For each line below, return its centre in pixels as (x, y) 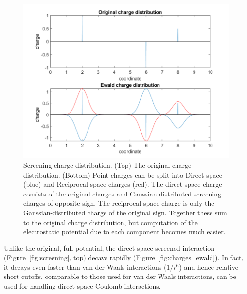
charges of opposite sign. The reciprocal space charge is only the (119, 203)
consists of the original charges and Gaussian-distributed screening (122, 193)
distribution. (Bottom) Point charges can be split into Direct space (123, 174)
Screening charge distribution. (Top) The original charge (107, 165)
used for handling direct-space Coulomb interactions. (82, 286)
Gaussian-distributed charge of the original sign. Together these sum (125, 212)
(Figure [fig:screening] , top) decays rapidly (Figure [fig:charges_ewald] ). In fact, (124, 257)
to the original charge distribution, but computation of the (111, 222)
